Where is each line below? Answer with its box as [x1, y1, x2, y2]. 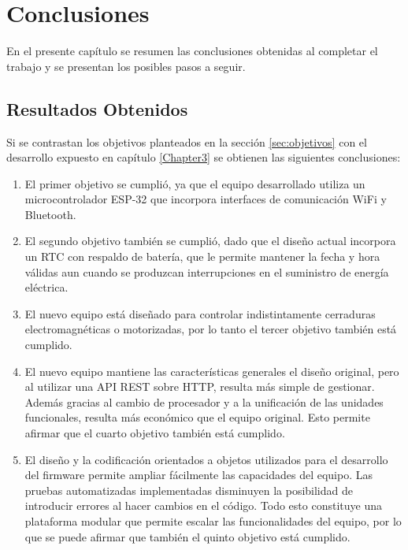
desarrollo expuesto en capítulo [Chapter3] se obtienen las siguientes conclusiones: [6, 149, 401, 165]
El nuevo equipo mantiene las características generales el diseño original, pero [24, 362, 399, 379]
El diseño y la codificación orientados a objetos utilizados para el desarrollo [24, 451, 388, 467]
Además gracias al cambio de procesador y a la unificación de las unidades [24, 393, 384, 410]
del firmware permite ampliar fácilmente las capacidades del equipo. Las [24, 466, 373, 483]
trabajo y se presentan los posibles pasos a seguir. [6, 58, 246, 74]
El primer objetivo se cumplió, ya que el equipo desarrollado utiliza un [24, 175, 365, 191]
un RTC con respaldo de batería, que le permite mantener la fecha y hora [24, 248, 380, 265]
